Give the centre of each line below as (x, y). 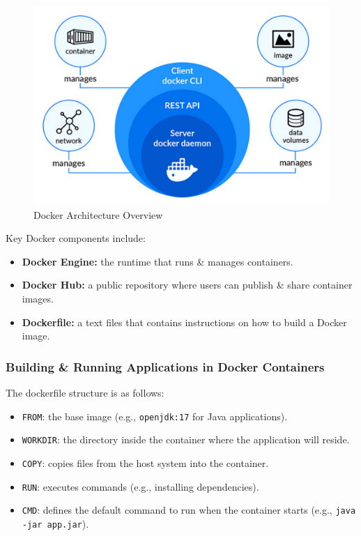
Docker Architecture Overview (98, 214)
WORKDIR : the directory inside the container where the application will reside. (186, 439)
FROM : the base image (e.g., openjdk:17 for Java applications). (155, 416)
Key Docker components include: (76, 238)
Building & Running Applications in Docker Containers (165, 366)
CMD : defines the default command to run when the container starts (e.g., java (189, 510)
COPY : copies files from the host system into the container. (145, 462)
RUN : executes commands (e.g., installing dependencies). (140, 486)
